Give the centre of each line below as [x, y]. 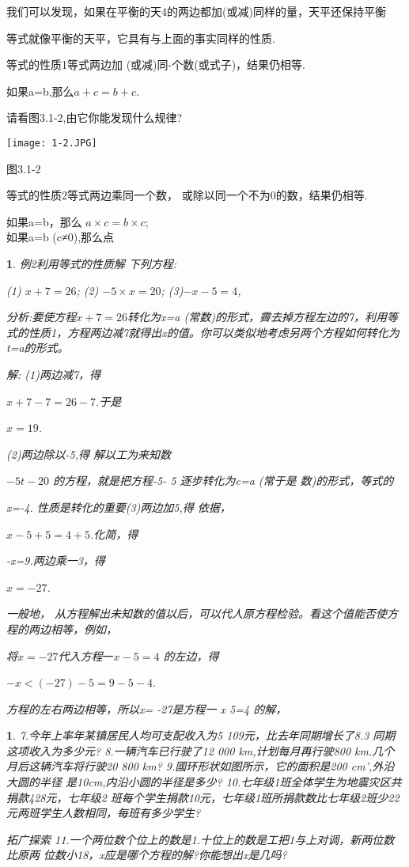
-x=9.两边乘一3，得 [56, 560]
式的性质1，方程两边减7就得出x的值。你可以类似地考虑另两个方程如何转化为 [203, 332]
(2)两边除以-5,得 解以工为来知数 [89, 454]
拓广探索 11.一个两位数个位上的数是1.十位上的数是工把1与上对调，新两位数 [201, 839]
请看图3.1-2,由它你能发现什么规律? [95, 117]
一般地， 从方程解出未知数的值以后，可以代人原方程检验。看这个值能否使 [197, 613]
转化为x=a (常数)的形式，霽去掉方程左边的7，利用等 [263, 317]
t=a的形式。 [38, 348]
